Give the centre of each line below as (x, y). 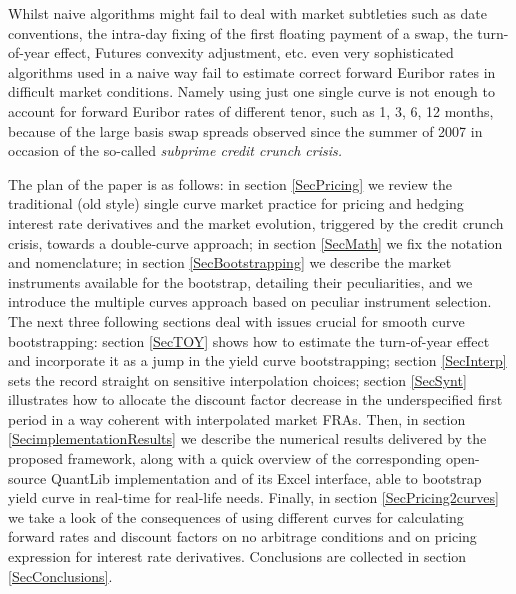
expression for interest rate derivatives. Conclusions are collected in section (237, 556)
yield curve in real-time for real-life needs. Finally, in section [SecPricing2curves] (253, 497)
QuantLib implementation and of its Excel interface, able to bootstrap (266, 477)
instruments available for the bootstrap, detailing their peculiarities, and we (240, 281)
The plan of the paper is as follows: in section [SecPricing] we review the (230, 183)
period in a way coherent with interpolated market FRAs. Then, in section (237, 418)
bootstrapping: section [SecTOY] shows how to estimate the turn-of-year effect (249, 340)
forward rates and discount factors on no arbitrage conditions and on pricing (242, 536)
